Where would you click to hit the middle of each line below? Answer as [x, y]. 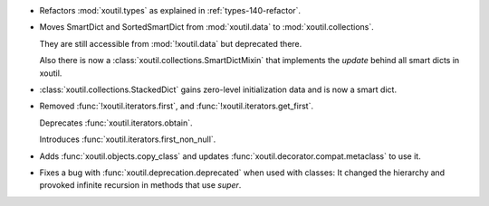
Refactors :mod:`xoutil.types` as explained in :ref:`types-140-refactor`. [170, 10]
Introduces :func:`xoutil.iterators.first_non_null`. [128, 139]
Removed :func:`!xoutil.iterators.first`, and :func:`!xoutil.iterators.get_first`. [177, 106]
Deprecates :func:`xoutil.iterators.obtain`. [116, 123]
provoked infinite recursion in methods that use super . [140, 185]
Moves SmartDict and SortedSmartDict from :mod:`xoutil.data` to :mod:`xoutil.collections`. [207, 27]
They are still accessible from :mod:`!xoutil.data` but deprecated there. [171, 43]
